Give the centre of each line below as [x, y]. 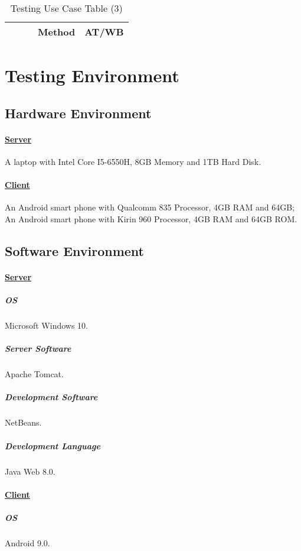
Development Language [53, 445]
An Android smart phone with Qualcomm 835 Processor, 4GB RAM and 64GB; [150, 207]
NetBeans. [23, 422]
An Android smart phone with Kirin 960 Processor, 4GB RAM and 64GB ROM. [151, 218]
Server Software [38, 349]
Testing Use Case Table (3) [66, 8]
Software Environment [74, 250]
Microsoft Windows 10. [46, 325]
